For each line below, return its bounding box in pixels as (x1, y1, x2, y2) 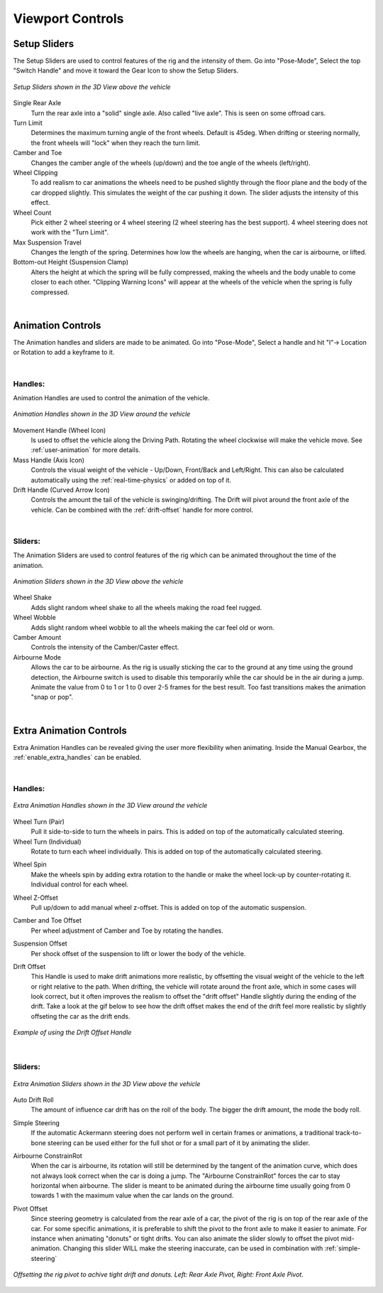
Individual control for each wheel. (30, 880, 129, 889)
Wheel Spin (13, 860, 47, 869)
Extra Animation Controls (13, 724, 128, 736)
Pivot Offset (13, 1204, 48, 1213)
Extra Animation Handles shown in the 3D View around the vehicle (13, 801, 208, 810)
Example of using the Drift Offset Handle (13, 1028, 132, 1037)
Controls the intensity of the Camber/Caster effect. (30, 643, 179, 652)
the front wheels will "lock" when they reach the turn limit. (30, 139, 201, 147)
